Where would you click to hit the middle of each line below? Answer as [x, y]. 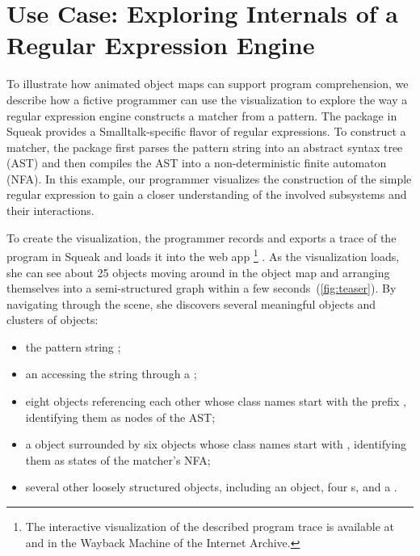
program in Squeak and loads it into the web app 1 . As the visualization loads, [203, 255]
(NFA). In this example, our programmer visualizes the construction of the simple [209, 178]
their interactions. [50, 211]
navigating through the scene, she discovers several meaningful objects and [191, 303]
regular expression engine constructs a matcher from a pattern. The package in [202, 115]
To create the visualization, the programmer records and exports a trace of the [202, 237]
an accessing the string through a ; [111, 374]
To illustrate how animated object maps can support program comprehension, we [208, 84]
